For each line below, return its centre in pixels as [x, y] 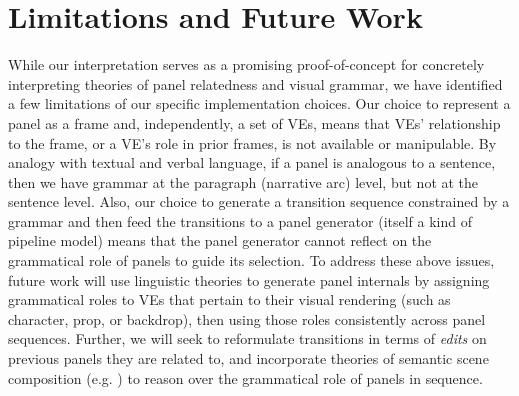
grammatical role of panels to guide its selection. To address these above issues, [251, 260]
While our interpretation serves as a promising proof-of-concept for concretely [246, 64]
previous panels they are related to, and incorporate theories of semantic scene [248, 358]
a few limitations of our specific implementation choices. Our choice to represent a [259, 103]
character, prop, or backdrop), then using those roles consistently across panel [247, 318]
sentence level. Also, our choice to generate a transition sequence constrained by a [259, 201]
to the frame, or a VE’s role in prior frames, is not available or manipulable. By [252, 142]
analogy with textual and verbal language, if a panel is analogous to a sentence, [252, 162]
